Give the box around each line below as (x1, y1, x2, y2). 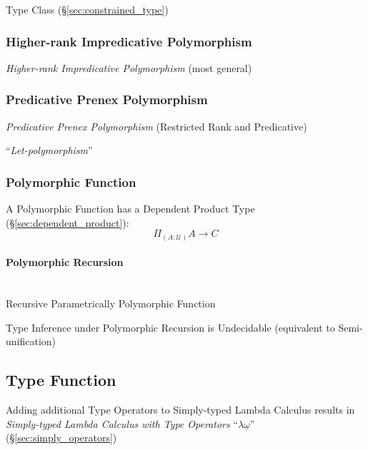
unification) (6, 334, 56, 349)
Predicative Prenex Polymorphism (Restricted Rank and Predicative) (6, 118, 307, 133)
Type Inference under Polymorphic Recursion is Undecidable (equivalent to (6, 319, 335, 334)
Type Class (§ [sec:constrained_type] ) (6, 2, 169, 16)
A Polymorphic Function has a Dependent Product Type (6, 201, 255, 216)
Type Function (6, 369, 116, 391)
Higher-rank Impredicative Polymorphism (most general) (6, 60, 252, 75)
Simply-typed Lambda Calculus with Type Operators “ (6, 416, 238, 431)
